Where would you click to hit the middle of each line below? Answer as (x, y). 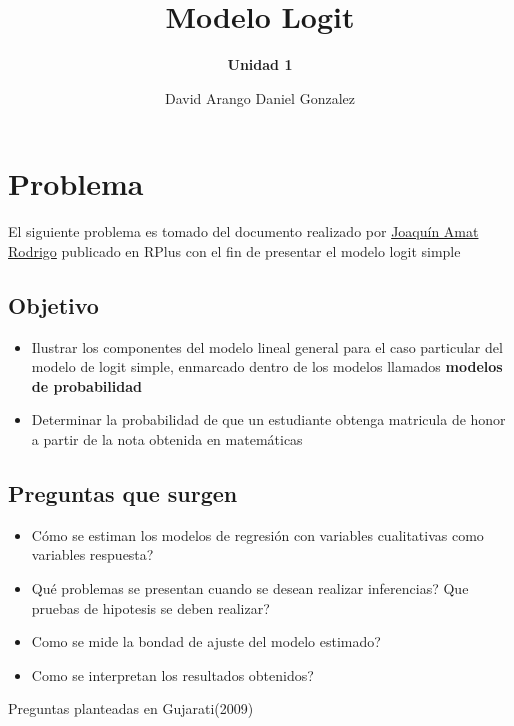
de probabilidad (86, 385)
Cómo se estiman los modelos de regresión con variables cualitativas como (257, 534)
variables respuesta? (92, 554)
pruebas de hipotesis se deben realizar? (150, 607)
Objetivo (53, 304)
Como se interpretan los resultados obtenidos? (172, 674)
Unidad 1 (260, 64)
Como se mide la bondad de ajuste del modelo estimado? (206, 641)
